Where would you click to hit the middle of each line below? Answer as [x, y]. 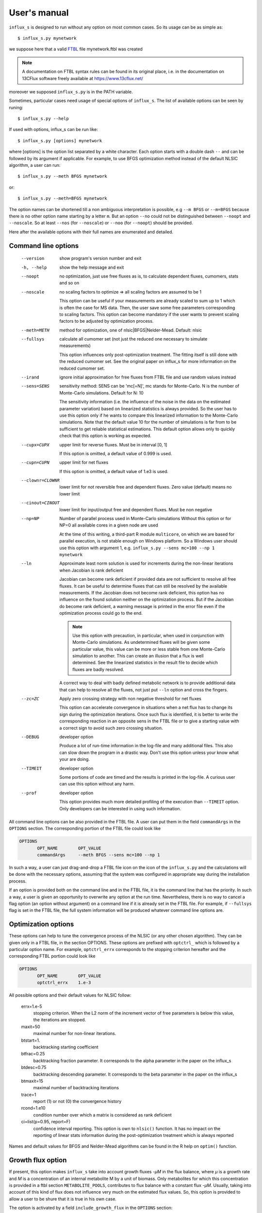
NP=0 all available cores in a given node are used [109, 525]
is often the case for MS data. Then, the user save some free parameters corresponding [147, 308]
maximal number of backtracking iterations [76, 1088]
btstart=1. [31, 1040]
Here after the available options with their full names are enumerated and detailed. [91, 232]
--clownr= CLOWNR [41, 481]
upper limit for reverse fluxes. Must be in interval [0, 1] [113, 444]
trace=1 [29, 1095]
